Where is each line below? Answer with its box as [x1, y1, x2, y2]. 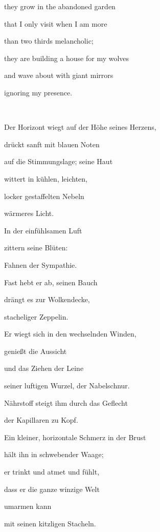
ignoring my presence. [4, 87, 73, 97]
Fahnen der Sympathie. [4, 259, 77, 270]
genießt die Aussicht [4, 345, 67, 356]
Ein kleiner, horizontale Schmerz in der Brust [4, 431, 146, 442]
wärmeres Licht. [4, 208, 54, 219]
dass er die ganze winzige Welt [4, 483, 100, 494]
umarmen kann [4, 501, 52, 511]
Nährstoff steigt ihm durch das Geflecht [4, 397, 128, 408]
